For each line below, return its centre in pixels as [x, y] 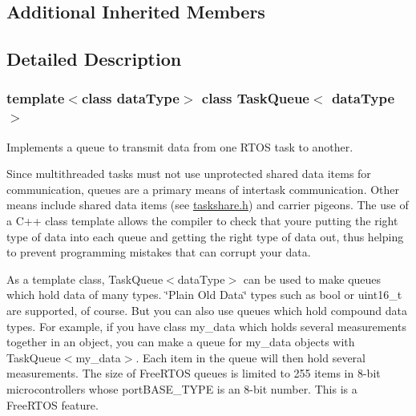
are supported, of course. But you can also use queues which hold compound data [207, 311]
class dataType [130, 98]
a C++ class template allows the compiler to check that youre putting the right [202, 221]
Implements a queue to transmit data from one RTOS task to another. [180, 146]
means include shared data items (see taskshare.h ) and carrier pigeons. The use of [208, 205]
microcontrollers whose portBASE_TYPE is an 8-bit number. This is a [182, 389]
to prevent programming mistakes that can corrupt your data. [159, 252]
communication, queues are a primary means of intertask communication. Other [203, 189]
